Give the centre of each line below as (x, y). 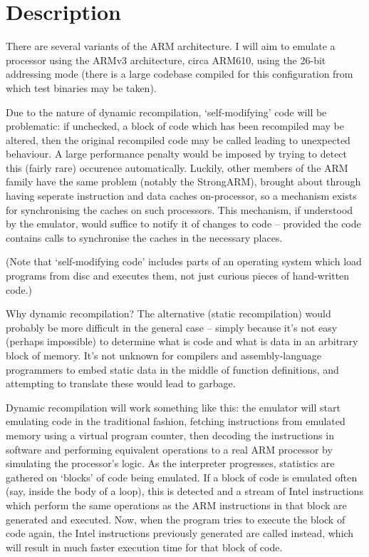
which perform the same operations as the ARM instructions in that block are (176, 505)
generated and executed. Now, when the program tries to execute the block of (176, 519)
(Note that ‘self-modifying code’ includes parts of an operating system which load (184, 261)
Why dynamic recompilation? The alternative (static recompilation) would (168, 313)
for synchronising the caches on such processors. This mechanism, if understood (180, 209)
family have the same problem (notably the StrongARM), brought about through (183, 182)
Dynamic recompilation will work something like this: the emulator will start (173, 407)
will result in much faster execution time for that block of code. (144, 547)
